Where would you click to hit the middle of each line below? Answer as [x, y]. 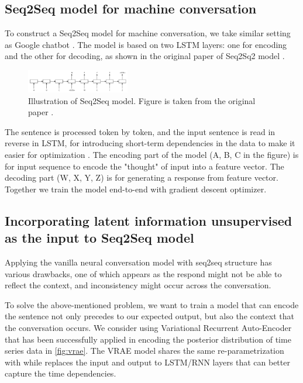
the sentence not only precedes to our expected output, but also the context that [149, 316]
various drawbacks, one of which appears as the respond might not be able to [143, 273]
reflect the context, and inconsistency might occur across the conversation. [138, 285]
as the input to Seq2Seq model [99, 238]
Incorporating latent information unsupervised [149, 220]
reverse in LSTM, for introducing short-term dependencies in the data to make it [150, 143]
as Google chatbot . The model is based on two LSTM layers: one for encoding [146, 44]
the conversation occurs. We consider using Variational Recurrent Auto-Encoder [148, 327]
